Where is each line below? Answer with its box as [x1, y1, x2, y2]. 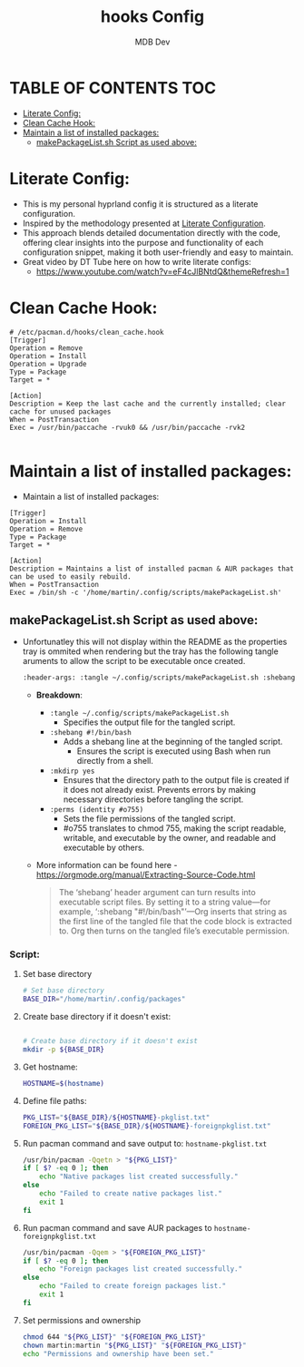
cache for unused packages [9, 406, 112, 416]
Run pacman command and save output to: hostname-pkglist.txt [22, 1138, 268, 1148]
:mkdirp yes [49, 766, 95, 776]
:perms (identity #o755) [49, 806, 144, 815]
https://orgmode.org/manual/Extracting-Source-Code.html [35, 869, 256, 881]
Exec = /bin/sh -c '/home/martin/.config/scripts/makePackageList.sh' [9, 588, 282, 597]
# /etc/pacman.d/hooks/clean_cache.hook [9, 327, 165, 337]
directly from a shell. [76, 756, 154, 766]
